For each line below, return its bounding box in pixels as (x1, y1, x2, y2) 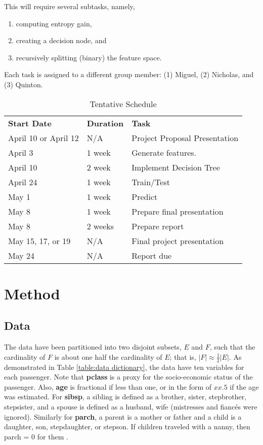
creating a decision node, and (16, 35, 107, 46)
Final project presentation (131, 234, 224, 247)
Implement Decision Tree (131, 161, 220, 173)
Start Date (8, 117, 52, 129)
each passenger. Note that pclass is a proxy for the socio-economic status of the (4, 371, 253, 382)
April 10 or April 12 (8, 131, 79, 144)
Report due (131, 249, 172, 261)
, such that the (209, 341, 255, 352)
